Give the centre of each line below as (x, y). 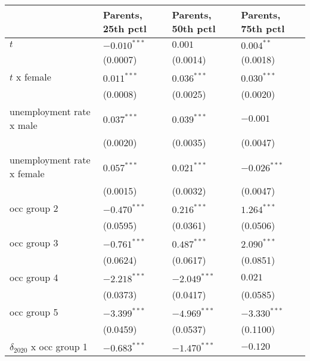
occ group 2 (34, 208)
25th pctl (125, 28)
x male (24, 125)
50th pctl (194, 28)
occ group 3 (34, 243)
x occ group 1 (59, 346)
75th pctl (263, 28)
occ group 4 (34, 277)
